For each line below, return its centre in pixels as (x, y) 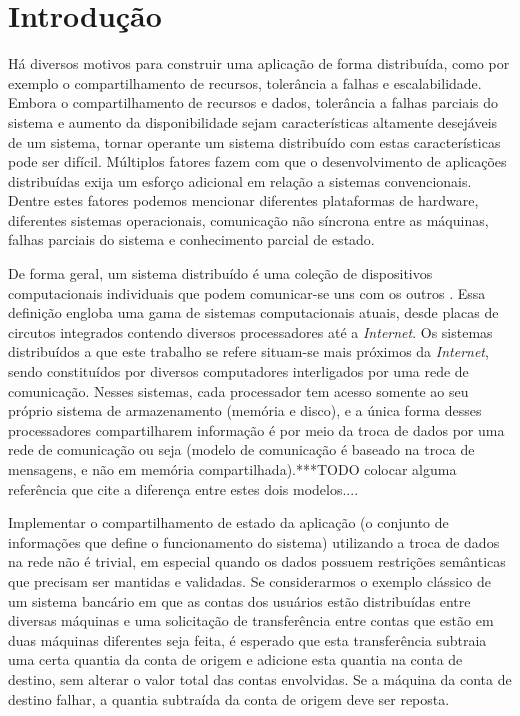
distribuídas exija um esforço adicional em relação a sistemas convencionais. (240, 180)
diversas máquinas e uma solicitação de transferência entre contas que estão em (251, 620)
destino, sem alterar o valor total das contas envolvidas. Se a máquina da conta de (260, 678)
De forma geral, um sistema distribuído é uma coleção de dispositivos (220, 273)
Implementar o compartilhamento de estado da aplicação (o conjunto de (228, 522)
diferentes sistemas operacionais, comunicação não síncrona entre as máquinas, (248, 219)
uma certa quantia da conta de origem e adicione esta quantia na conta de (235, 659)
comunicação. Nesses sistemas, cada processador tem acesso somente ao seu (238, 390)
